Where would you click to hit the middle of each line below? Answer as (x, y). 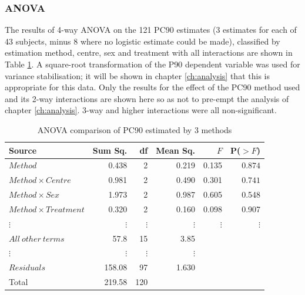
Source (23, 150)
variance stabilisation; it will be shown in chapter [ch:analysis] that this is (137, 75)
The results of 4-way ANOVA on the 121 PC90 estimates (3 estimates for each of (151, 30)
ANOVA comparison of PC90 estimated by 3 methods (135, 129)
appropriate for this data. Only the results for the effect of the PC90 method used (152, 87)
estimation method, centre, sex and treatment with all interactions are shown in (149, 52)
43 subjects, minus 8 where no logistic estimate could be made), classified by (143, 41)
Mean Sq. (176, 150)
